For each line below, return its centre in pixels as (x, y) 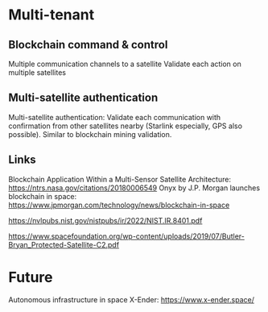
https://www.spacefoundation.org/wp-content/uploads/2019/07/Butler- (127, 236)
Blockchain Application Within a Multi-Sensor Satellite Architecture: (120, 179)
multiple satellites (37, 73)
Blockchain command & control (88, 45)
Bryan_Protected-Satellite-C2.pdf (64, 244)
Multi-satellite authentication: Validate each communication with (115, 117)
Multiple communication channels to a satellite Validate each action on (125, 64)
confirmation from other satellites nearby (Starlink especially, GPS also (126, 126)
